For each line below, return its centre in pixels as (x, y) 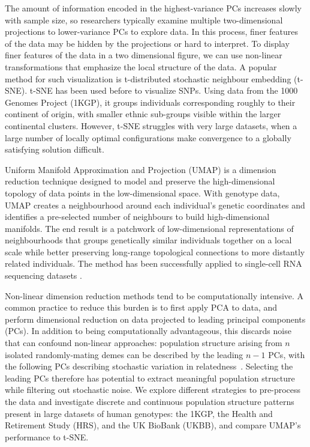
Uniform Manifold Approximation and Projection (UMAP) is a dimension (141, 169)
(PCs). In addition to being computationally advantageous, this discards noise (148, 331)
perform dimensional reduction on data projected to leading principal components (155, 319)
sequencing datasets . (43, 275)
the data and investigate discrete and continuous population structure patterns (150, 401)
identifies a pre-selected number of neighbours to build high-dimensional (137, 217)
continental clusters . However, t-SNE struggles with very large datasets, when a (151, 125)
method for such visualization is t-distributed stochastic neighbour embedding (148, 78)
